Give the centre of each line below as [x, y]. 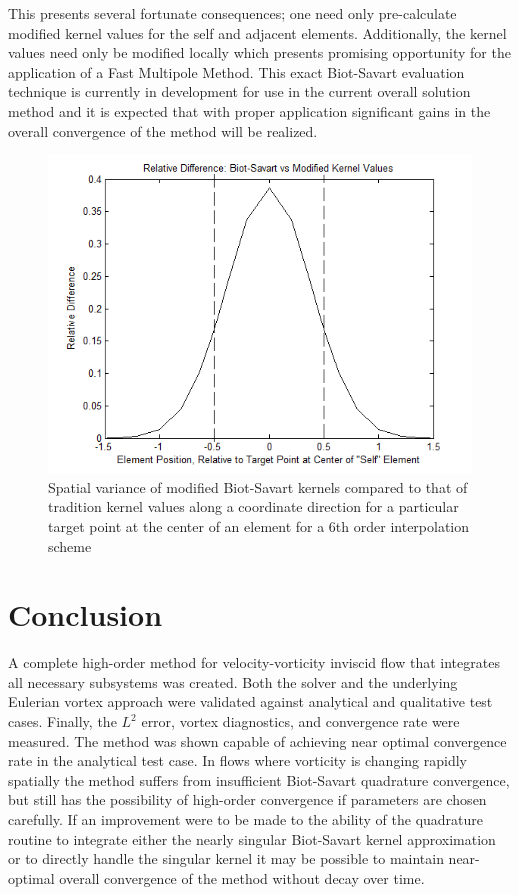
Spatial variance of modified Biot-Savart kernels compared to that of [258, 486]
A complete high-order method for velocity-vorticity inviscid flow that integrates [254, 662]
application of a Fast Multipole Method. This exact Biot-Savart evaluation [236, 71]
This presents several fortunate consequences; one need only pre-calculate [232, 13]
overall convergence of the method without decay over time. [242, 877]
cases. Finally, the [62, 721]
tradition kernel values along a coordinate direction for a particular [253, 506]
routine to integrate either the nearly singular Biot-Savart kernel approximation [252, 838]
